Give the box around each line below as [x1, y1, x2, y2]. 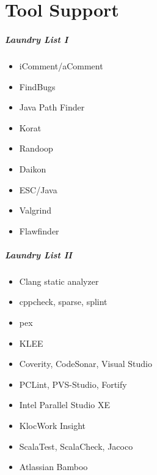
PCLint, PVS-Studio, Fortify [19, 377, 127, 390]
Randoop [19, 142, 53, 155]
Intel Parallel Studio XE [19, 398, 111, 411]
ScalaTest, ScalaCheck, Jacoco [19, 439, 133, 452]
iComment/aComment [19, 59, 103, 72]
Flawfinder [19, 224, 59, 237]
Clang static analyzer [19, 274, 99, 287]
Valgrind [19, 204, 51, 217]
